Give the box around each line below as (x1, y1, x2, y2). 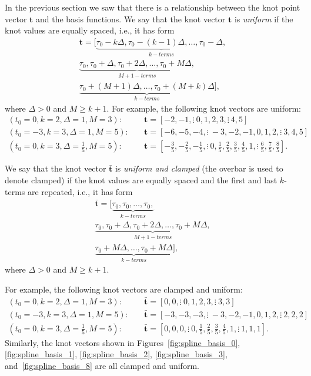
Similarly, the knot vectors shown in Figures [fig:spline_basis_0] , (5, 336, 240, 348)
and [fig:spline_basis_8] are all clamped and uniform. (5, 360, 199, 371)
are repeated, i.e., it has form (27, 185, 133, 197)
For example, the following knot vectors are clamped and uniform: (5, 283, 243, 295)
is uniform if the (234, 12, 293, 25)
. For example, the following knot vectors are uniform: (106, 102, 301, 114)
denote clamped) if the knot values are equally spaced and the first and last (5, 173, 277, 186)
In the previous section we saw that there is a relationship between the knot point (5, 1, 300, 13)
